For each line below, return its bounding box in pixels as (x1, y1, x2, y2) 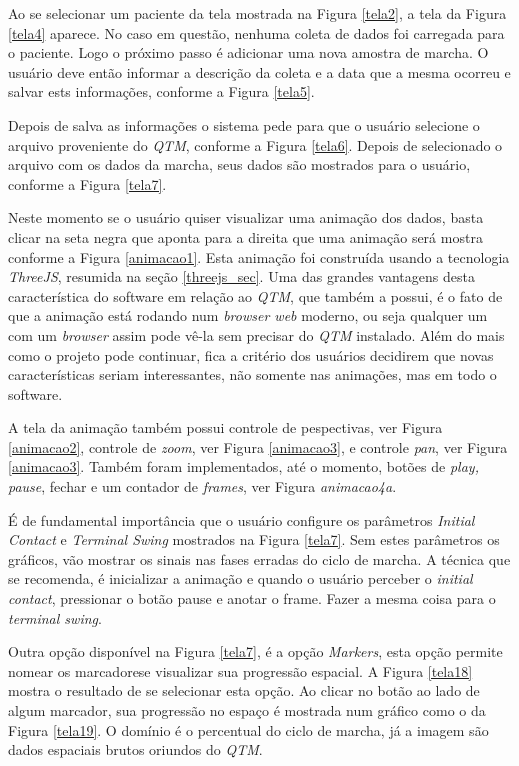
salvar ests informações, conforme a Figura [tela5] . (8, 81, 315, 102)
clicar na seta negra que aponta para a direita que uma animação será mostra (8, 226, 483, 247)
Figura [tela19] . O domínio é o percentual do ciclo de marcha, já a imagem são (8, 719, 489, 740)
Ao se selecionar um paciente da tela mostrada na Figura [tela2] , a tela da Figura (8, 3, 507, 23)
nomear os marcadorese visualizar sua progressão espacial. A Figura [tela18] (8, 660, 473, 681)
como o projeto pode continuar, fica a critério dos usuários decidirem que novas (8, 344, 494, 365)
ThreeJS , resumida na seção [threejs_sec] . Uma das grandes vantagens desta (8, 266, 475, 287)
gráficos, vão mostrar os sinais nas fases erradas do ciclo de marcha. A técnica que (8, 548, 511, 569)
